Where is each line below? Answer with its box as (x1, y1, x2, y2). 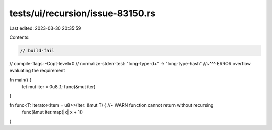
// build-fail (20, 48, 55, 53)
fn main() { (9, 77, 32, 83)
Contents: (9, 34, 30, 40)
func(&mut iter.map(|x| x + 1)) (22, 109, 83, 115)
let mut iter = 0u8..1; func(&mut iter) (22, 84, 96, 90)
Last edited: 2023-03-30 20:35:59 (9, 25, 81, 31)
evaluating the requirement (9, 68, 65, 74)
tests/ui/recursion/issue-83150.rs (9, 8, 156, 19)
